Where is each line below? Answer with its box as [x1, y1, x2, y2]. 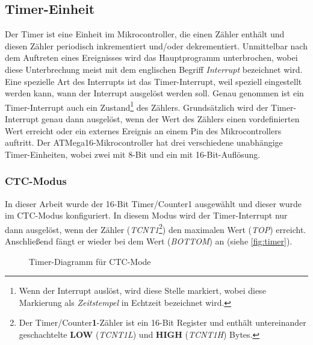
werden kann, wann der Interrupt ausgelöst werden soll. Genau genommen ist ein [5, 87, 304, 99]
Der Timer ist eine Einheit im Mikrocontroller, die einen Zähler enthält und [5, 28, 285, 40]
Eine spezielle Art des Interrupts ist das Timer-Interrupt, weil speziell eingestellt [5, 75, 302, 87]
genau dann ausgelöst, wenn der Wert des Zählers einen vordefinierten [41, 113, 300, 125]
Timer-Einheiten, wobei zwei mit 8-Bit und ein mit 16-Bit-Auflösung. [5, 148, 261, 160]
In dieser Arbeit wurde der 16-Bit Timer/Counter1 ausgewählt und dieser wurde [5, 197, 302, 210]
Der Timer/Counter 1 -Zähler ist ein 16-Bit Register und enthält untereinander [19, 316, 306, 329]
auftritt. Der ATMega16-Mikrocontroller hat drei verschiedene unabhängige [5, 136, 283, 149]
